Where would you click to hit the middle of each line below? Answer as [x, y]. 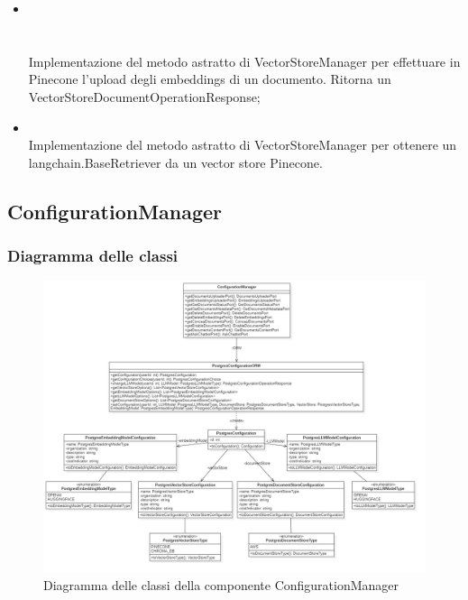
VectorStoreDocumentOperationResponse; [144, 96]
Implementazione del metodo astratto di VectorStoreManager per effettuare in [244, 61]
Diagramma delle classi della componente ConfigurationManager [221, 584]
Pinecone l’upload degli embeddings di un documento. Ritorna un [210, 79]
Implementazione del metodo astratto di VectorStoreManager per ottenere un [243, 145]
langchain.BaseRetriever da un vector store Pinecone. [175, 162]
